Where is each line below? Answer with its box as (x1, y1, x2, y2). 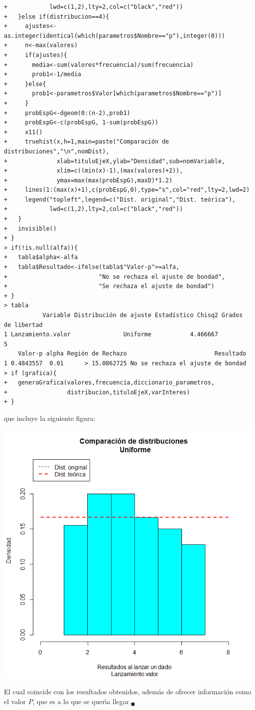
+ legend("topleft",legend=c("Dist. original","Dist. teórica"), (4, 196, 236, 203)
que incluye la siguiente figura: (4, 413, 96, 423)
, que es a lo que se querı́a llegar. (32, 696, 131, 706)
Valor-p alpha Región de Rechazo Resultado (18, 350, 246, 357)
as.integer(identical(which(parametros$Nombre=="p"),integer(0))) (4, 32, 226, 39)
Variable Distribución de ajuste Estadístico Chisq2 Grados (42, 312, 243, 319)
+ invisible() (4, 225, 57, 232)
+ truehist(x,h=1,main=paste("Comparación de (4, 138, 169, 146)
